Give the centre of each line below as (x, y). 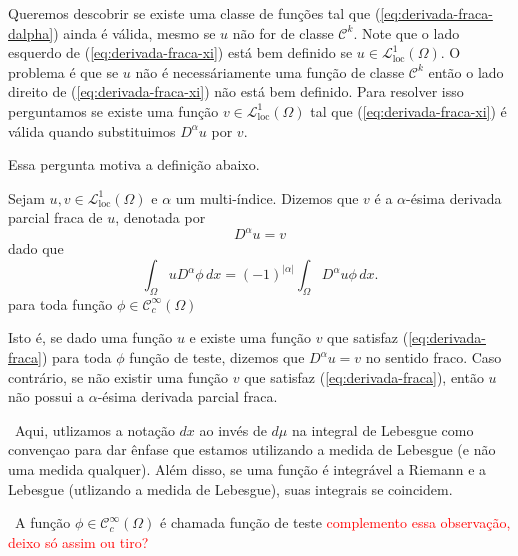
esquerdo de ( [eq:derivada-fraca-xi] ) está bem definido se (180, 52)
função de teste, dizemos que (217, 357)
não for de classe (283, 32)
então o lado (466, 71)
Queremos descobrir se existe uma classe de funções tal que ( (194, 13)
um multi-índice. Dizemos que (267, 197)
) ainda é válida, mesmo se (134, 32)
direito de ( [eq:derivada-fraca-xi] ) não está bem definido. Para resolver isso (236, 91)
